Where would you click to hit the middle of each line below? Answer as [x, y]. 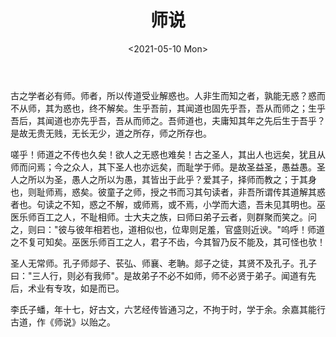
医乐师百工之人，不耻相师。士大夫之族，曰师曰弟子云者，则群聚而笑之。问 [163, 217]
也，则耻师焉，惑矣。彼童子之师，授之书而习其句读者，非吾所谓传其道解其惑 [168, 192]
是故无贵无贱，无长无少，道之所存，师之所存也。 [111, 133]
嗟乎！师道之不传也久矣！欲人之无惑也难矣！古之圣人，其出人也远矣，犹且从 [168, 154]
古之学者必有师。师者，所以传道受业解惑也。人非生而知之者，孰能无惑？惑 [163, 95]
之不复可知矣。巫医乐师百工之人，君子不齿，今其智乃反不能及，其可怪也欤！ [168, 242]
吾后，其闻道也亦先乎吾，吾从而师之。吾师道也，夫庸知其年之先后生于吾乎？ [168, 120]
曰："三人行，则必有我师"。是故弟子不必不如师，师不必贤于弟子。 [146, 275]
